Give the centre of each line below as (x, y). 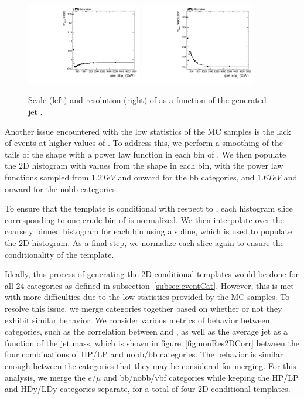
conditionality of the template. (59, 254)
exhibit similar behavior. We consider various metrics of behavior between (137, 320)
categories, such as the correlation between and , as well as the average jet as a (146, 331)
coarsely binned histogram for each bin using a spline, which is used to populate (148, 231)
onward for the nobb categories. (62, 188)
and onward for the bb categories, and (186, 177)
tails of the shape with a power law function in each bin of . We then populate (146, 154)
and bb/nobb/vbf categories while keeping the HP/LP (201, 377)
